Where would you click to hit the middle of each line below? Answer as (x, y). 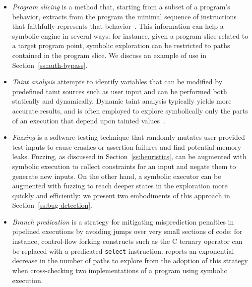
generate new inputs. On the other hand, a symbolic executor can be (117, 176)
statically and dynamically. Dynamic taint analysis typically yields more (122, 101)
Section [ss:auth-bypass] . (50, 65)
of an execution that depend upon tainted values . (89, 120)
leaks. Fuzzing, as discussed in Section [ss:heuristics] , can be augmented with (129, 156)
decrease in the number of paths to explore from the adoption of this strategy (130, 260)
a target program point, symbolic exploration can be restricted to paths (121, 45)
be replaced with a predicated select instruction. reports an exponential (123, 251)
